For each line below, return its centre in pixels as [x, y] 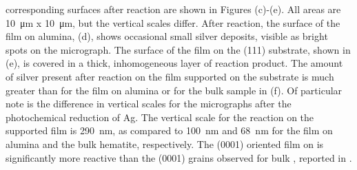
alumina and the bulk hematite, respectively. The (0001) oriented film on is [165, 144]
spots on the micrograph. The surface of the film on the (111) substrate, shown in [178, 49]
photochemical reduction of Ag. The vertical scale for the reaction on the [160, 117]
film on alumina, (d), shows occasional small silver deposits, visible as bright [167, 36]
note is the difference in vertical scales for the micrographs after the [149, 104]
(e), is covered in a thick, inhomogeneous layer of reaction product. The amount [174, 63]
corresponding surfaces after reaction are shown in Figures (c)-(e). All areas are [173, 9]
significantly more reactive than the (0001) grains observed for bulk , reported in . [179, 157]
